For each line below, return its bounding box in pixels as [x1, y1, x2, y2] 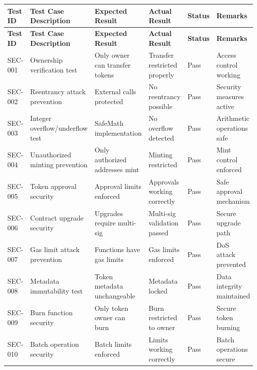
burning [216, 322, 240, 332]
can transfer [94, 59, 131, 70]
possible [148, 101, 172, 111]
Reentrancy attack [30, 86, 86, 97]
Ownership [30, 55, 63, 65]
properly [148, 69, 174, 79]
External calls [94, 86, 136, 97]
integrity [216, 281, 242, 291]
